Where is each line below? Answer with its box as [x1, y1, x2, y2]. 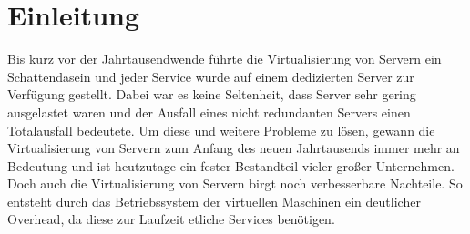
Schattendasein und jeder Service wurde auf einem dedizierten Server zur [7, 66, 414, 86]
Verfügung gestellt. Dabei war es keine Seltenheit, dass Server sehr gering [7, 85, 416, 104]
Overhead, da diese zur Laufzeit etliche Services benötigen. [7, 209, 335, 229]
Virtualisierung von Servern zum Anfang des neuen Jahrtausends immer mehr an [7, 138, 460, 158]
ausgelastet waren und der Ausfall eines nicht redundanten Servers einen [7, 102, 411, 121]
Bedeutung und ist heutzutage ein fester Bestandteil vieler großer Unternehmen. [7, 156, 455, 175]
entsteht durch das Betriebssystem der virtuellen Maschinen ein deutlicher [7, 191, 421, 210]
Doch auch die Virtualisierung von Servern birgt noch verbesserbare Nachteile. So [7, 174, 463, 193]
